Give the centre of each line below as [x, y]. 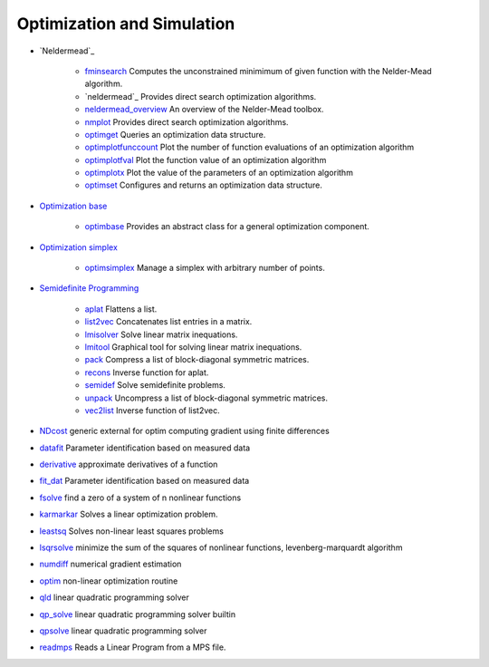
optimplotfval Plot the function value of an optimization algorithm [206, 159]
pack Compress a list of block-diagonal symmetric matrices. [197, 360]
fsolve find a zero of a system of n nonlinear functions [140, 498]
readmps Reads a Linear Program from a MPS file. [133, 647]
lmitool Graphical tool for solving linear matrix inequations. [193, 347]
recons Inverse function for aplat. [147, 372]
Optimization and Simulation [126, 24]
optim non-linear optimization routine [109, 581]
